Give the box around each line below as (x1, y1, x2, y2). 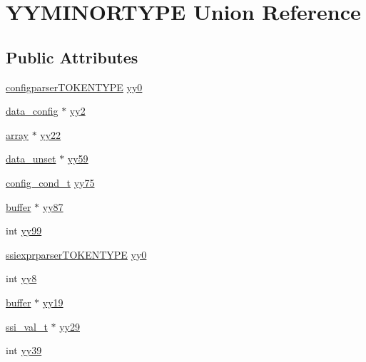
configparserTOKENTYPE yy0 (6, 79, 143, 94)
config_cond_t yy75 (6, 175, 95, 190)
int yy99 (6, 223, 42, 238)
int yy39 (6, 343, 42, 358)
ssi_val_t (6, 319, 48, 333)
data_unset (6, 151, 56, 166)
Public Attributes (6, 46, 138, 68)
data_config (6, 103, 59, 118)
